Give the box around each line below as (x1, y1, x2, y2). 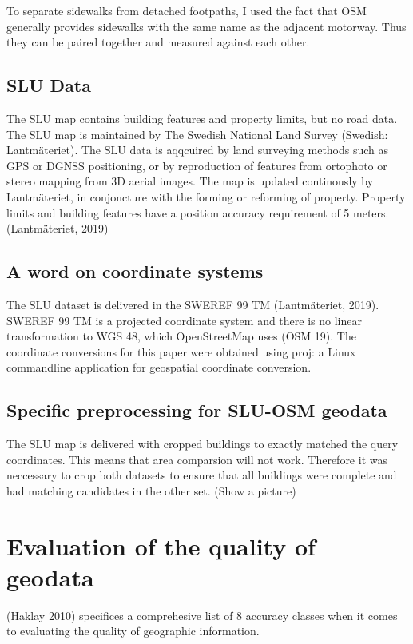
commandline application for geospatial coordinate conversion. (6, 359, 312, 376)
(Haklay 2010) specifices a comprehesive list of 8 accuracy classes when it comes (6, 606, 398, 623)
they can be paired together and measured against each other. (6, 34, 310, 50)
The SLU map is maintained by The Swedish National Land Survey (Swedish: (6, 125, 388, 142)
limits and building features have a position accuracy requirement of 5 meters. (6, 204, 389, 221)
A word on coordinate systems (6, 259, 264, 284)
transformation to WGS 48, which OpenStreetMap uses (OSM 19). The (6, 328, 356, 344)
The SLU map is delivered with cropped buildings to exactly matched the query (6, 435, 399, 452)
